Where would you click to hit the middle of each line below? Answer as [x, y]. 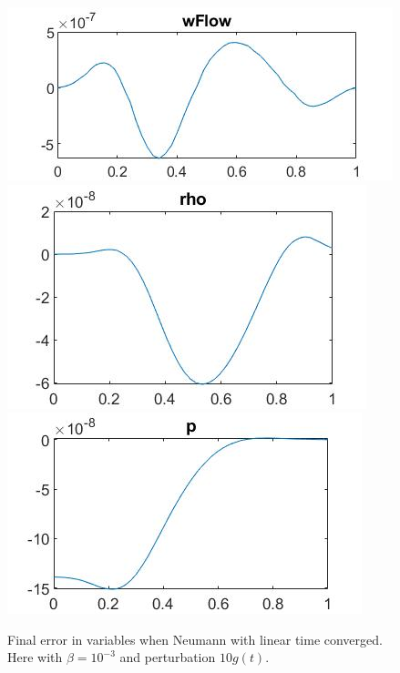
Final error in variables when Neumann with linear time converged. [195, 639]
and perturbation [168, 657]
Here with [35, 657]
